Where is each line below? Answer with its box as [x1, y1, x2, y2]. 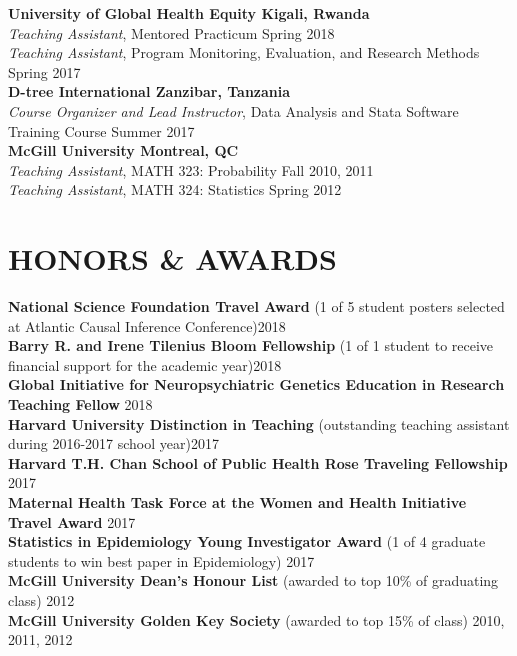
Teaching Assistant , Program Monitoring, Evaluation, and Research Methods [8, 42, 480, 63]
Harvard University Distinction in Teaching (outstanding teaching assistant [8, 413, 510, 434]
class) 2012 [8, 589, 75, 610]
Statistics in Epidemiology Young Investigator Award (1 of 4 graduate [8, 531, 486, 552]
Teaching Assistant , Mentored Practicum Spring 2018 [8, 22, 335, 43]
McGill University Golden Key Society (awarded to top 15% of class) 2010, [8, 609, 505, 630]
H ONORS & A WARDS [8, 238, 337, 279]
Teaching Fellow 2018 [8, 394, 153, 415]
